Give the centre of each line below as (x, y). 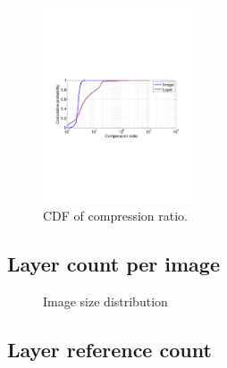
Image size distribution (105, 301)
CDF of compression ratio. (116, 216)
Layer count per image (113, 264)
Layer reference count (109, 349)
